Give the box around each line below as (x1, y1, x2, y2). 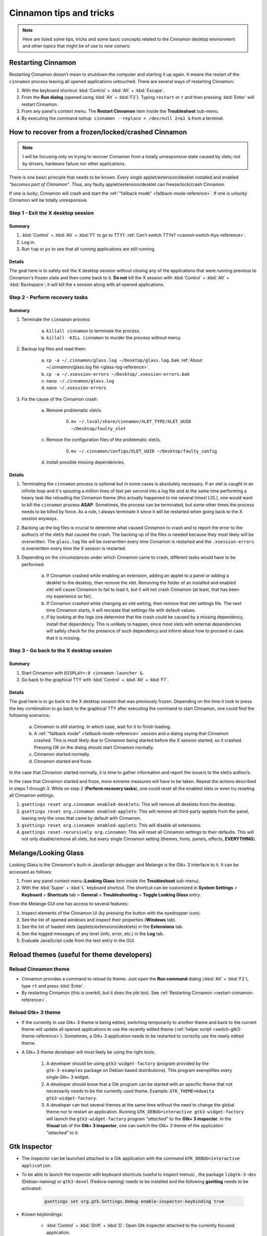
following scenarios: (9, 712, 50, 718)
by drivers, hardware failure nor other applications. (22, 161, 126, 167)
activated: (21, 1186, 42, 1192)
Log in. (21, 239, 36, 245)
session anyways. (21, 516, 58, 522)
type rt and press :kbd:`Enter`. (21, 983, 85, 989)
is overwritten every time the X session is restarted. (21, 545, 127, 551)
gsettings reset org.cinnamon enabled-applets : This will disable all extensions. (21, 822, 202, 828)
